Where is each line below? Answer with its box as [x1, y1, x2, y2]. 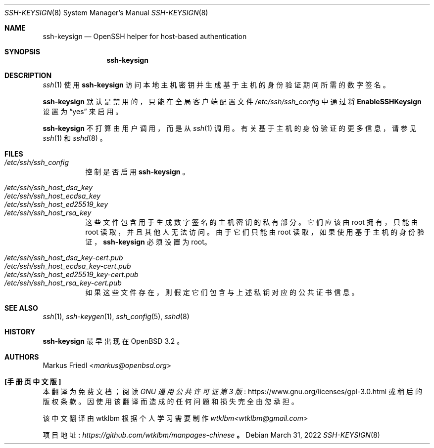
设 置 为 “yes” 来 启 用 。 [43, 107, 123, 116]
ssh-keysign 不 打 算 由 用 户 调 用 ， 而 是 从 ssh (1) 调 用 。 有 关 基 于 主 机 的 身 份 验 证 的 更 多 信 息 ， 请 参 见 [43, 124, 417, 132]
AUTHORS [4, 353, 39, 361]
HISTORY [4, 327, 36, 336]
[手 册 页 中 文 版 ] [4, 377, 61, 386]
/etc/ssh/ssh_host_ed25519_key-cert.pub [4, 270, 139, 279]
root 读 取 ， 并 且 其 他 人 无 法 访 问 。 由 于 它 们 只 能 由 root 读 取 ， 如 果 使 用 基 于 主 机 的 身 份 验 [85, 228, 424, 236]
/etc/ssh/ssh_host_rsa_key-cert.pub [4, 279, 122, 287]
